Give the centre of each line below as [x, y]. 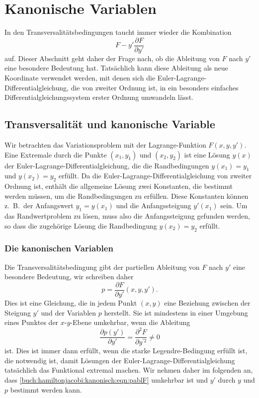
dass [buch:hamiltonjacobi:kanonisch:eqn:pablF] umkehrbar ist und [106, 379]
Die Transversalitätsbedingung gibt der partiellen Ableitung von [102, 267]
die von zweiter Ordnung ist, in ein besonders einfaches [155, 87]
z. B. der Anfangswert [39, 205]
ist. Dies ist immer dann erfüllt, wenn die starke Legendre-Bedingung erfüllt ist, [126, 351]
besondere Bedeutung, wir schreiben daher [69, 277]
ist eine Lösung [207, 154]
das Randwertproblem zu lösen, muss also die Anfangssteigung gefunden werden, [127, 216]
